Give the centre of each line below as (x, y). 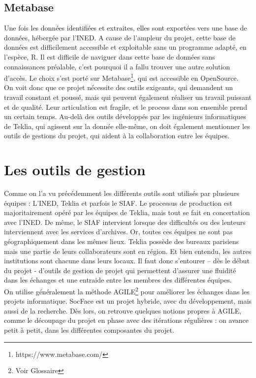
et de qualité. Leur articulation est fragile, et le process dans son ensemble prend (126, 107)
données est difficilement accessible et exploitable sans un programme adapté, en (125, 47)
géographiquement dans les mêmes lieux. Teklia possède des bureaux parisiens (122, 241)
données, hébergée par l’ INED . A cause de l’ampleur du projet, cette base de (120, 37)
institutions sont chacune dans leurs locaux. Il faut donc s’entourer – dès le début (127, 261)
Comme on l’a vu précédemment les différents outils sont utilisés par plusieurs (122, 193)
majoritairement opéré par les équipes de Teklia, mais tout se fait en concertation (127, 212)
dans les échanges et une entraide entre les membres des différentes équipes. (118, 280)
